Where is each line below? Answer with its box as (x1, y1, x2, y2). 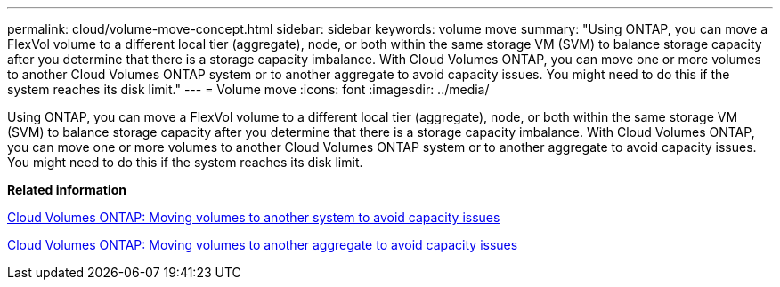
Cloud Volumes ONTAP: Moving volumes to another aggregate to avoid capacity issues (7, 237, 518, 252)
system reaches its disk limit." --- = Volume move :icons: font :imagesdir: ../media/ (7, 82, 490, 97)
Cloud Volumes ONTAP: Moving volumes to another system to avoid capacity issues (7, 210, 500, 225)
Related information (7, 182, 127, 197)
